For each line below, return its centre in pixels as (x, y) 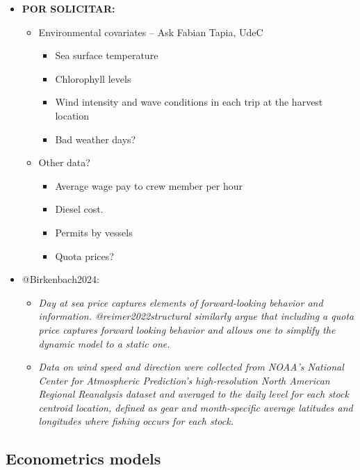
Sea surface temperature (107, 55)
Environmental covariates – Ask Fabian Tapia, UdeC (151, 32)
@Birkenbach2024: (60, 279)
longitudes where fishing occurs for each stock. (136, 421)
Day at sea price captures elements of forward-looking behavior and (181, 302)
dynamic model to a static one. (104, 343)
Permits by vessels (94, 232)
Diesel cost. (79, 209)
